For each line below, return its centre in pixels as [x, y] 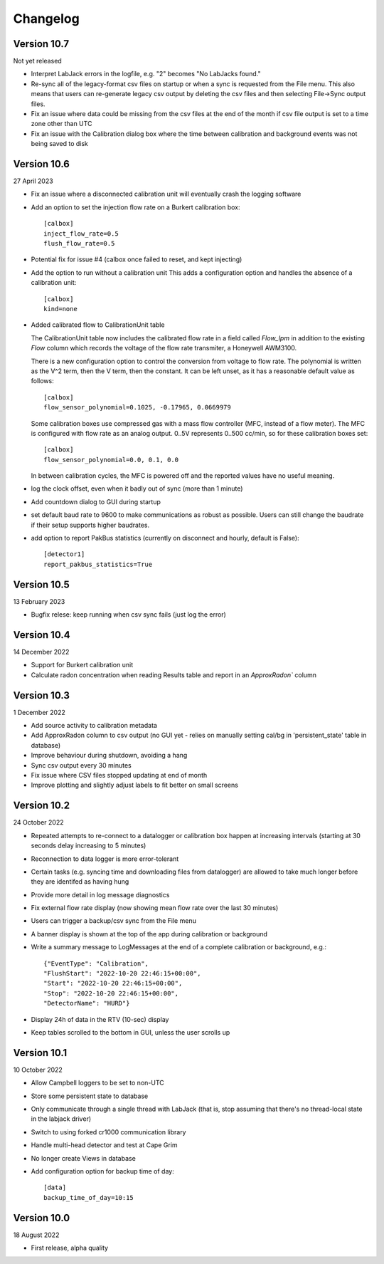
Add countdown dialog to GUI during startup [96, 501]
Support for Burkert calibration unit [82, 665]
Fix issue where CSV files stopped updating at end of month [119, 775]
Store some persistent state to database [90, 1096]
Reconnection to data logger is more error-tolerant [105, 859]
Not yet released [37, 61]
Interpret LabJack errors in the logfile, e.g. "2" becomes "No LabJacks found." [146, 74]
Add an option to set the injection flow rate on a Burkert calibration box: [135, 207]
